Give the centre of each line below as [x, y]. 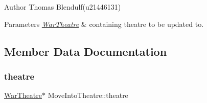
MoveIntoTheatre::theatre [88, 95]
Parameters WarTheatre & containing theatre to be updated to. [104, 24]
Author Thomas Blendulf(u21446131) [63, 7]
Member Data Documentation [86, 51]
